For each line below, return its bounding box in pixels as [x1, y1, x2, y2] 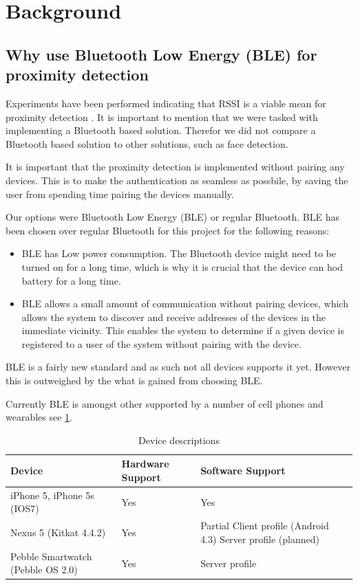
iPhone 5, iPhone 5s [10, 487, 94, 502]
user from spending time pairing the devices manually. [6, 186, 234, 201]
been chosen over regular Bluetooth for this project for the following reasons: [6, 223, 330, 237]
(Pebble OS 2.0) [10, 562, 78, 577]
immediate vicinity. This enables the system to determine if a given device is [21, 323, 344, 338]
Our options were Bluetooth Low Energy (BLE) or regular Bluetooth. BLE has [6, 210, 339, 224]
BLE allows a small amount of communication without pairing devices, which [21, 296, 348, 311]
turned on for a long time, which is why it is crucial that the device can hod [21, 259, 343, 274]
